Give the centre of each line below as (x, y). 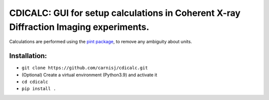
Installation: (28, 56)
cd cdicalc (35, 82)
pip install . (39, 89)
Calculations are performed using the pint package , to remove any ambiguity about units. (101, 42)
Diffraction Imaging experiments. (79, 27)
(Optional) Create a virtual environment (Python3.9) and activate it (89, 75)
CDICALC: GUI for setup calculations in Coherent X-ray (125, 13)
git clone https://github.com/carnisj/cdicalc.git (85, 68)
